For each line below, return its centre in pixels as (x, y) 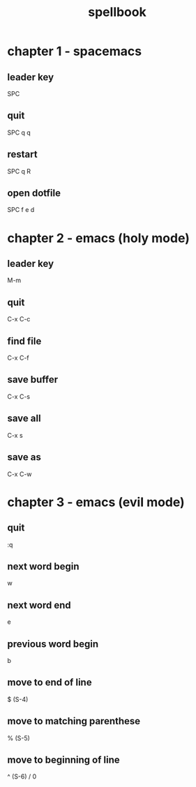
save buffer (33, 380)
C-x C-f (18, 358)
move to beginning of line (63, 759)
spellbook (117, 12)
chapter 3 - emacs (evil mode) (96, 502)
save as (24, 457)
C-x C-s (18, 396)
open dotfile (34, 193)
